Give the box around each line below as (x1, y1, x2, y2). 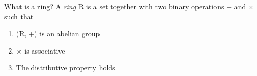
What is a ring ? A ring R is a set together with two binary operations (4, 1, 224, 11)
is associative (24, 45, 65, 56)
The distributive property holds (16, 62, 115, 73)
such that (4, 11, 34, 21)
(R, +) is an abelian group (16, 28, 100, 39)
